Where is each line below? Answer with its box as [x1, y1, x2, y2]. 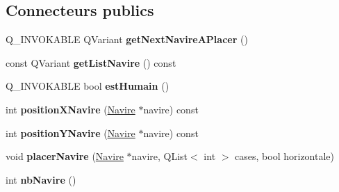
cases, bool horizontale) [235, 149, 334, 163]
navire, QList [131, 149, 188, 163]
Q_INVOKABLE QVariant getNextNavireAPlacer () [6, 32, 248, 47]
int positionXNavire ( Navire [6, 102, 135, 116]
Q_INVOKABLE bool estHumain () [6, 79, 169, 93]
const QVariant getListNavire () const [6, 55, 176, 70]
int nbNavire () [6, 172, 76, 186]
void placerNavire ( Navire [6, 149, 124, 163]
